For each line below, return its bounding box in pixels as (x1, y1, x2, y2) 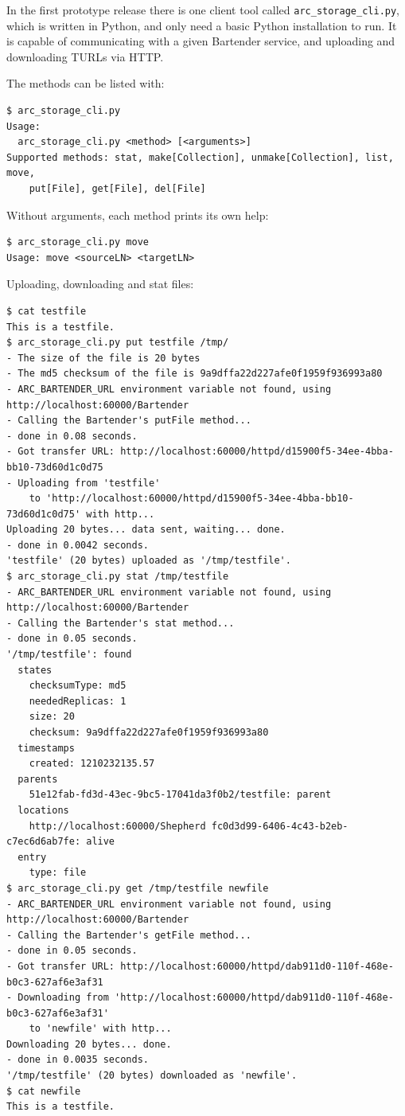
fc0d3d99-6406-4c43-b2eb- (211, 820, 349, 832)
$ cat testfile (6, 305, 87, 317)
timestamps (18, 742, 75, 754)
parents (18, 773, 58, 785)
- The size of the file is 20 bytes (6, 352, 201, 364)
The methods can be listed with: (6, 75, 165, 92)
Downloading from (18, 992, 109, 1004)
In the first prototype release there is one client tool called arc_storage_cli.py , (6, 2, 400, 18)
